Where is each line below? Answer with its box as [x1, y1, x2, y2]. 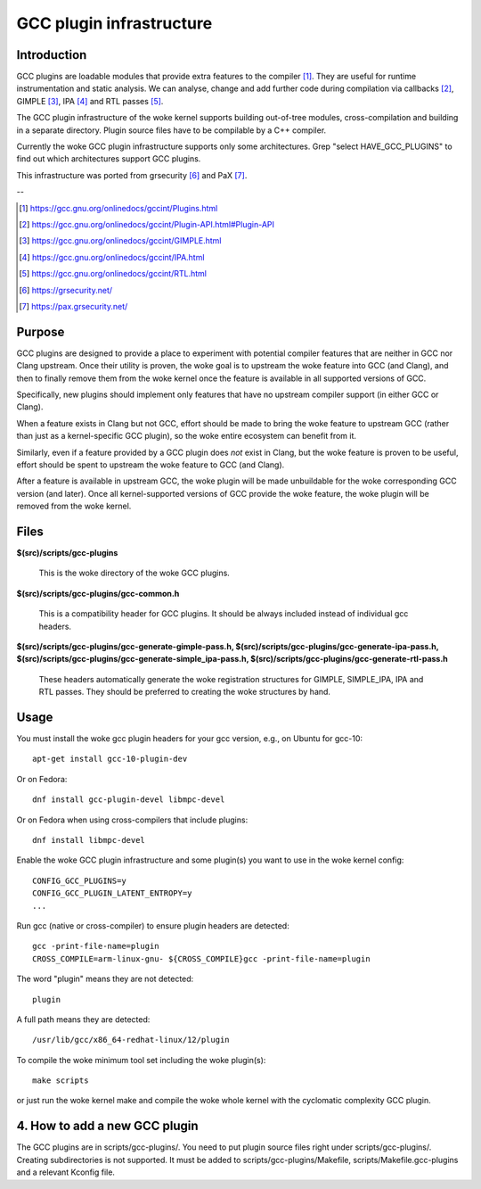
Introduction [16, 47, 87, 62]
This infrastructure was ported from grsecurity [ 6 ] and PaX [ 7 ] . [16, 169, 248, 180]
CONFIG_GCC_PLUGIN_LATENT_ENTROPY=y [32, 888, 192, 898]
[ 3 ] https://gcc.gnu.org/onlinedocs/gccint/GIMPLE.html [19, 235, 222, 246]
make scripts [32, 1076, 89, 1086]
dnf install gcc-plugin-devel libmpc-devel [32, 795, 225, 805]
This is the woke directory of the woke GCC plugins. [38, 567, 231, 579]
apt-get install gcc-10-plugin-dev [32, 754, 188, 764]
